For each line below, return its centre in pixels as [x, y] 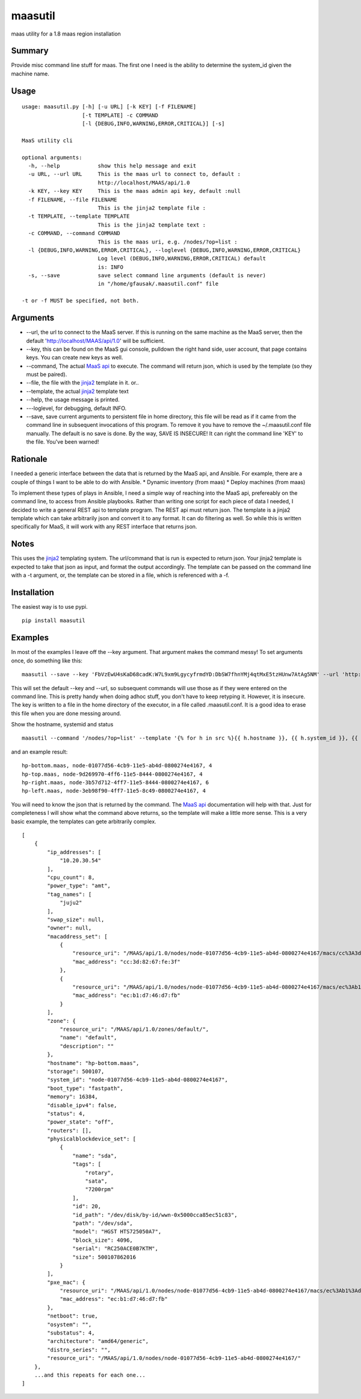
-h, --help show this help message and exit [112, 165]
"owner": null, [69, 928]
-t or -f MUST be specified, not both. [81, 301]
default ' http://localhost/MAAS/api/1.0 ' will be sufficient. [96, 341]
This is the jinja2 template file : [152, 208]
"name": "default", [88, 1038]
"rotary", [100, 1173]
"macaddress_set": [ [77, 936]
